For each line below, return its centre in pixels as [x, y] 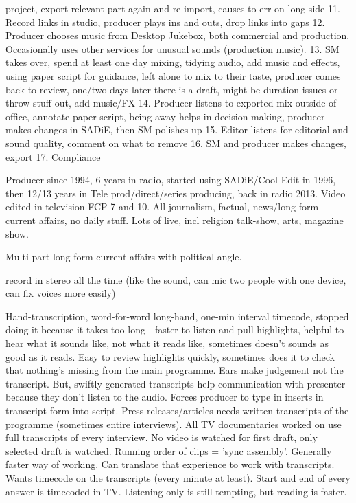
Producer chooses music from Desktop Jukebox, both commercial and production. [178, 35]
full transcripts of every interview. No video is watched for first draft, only [162, 437]
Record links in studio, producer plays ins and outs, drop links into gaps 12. [165, 22]
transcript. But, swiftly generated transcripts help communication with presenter [176, 383]
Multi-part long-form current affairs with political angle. [124, 257]
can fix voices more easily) [61, 293]
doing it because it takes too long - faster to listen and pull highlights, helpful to [175, 329]
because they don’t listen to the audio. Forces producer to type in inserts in [165, 397]
